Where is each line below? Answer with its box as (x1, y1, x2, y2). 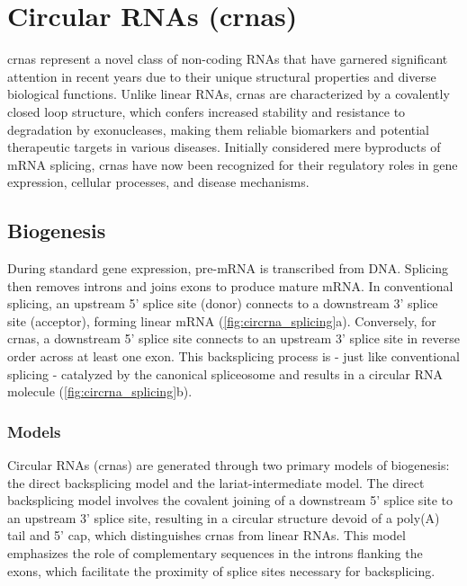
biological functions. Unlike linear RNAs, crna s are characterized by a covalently (7, 84, 450, 103)
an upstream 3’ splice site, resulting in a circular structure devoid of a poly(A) (7, 508, 440, 527)
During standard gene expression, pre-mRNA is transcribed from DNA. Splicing (7, 259, 449, 278)
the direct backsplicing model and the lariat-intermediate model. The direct (7, 473, 425, 492)
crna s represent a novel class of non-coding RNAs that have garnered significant (7, 49, 448, 68)
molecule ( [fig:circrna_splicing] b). (7, 382, 193, 401)
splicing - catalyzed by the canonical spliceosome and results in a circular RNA (7, 364, 444, 383)
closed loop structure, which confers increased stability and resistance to (7, 102, 406, 120)
